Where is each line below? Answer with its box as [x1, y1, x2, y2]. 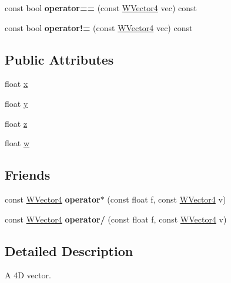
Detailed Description [5, 241, 133, 260]
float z [5, 117, 28, 129]
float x [5, 78, 28, 90]
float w [5, 137, 30, 149]
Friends [5, 166, 51, 184]
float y [5, 97, 28, 109]
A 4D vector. [5, 269, 51, 281]
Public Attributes [5, 50, 114, 68]
